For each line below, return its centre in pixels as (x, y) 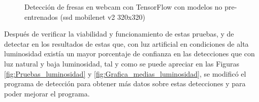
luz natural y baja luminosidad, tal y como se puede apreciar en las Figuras (122, 63)
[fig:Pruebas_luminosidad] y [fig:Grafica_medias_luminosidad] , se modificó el (125, 73)
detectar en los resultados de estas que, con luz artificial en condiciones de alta (126, 43)
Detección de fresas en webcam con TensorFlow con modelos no (123, 7)
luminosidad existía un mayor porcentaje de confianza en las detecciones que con (129, 54)
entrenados (41, 16)
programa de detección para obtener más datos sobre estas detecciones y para (125, 83)
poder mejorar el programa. (47, 93)
